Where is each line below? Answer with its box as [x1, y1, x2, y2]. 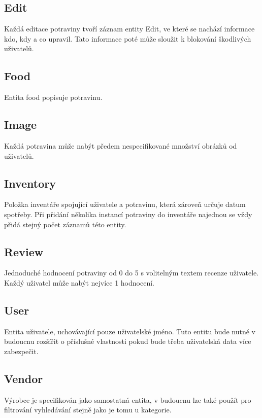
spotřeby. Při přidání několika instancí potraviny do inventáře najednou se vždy [4, 208, 252, 219]
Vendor [4, 370, 43, 386]
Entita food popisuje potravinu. [4, 92, 103, 102]
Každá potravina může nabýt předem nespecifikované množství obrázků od [4, 140, 237, 151]
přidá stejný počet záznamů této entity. [4, 219, 126, 229]
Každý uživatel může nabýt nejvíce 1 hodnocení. [4, 277, 154, 288]
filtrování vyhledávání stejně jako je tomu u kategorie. [4, 404, 172, 415]
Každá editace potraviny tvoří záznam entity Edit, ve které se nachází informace [4, 23, 255, 34]
